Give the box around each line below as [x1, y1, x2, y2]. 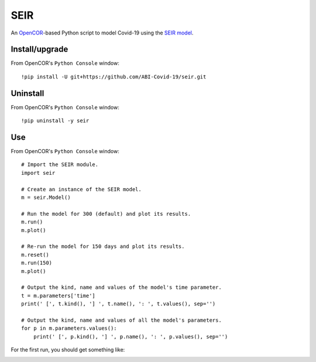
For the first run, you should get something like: [11, 346, 125, 353]
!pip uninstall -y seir [21, 118, 90, 124]
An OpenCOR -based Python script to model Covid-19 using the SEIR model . [11, 29, 194, 36]
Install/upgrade [11, 44, 68, 54]
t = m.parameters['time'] [21, 292, 96, 299]
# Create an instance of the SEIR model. [21, 186, 142, 192]
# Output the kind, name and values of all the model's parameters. [21, 316, 222, 323]
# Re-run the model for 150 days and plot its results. [21, 243, 185, 250]
